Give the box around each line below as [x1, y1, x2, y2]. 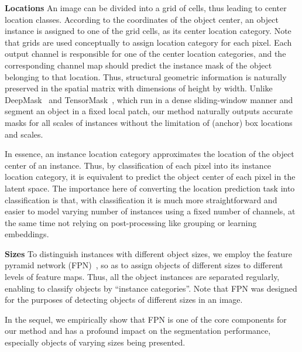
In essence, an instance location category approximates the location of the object [5, 148, 294, 160]
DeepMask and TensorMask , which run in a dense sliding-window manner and [5, 93, 293, 105]
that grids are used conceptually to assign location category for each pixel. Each [5, 36, 292, 48]
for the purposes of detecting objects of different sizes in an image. [5, 293, 243, 306]
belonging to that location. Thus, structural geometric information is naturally [5, 70, 287, 83]
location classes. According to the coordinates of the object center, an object [5, 13, 279, 25]
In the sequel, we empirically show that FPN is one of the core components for [5, 313, 287, 325]
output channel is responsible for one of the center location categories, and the [5, 47, 286, 60]
